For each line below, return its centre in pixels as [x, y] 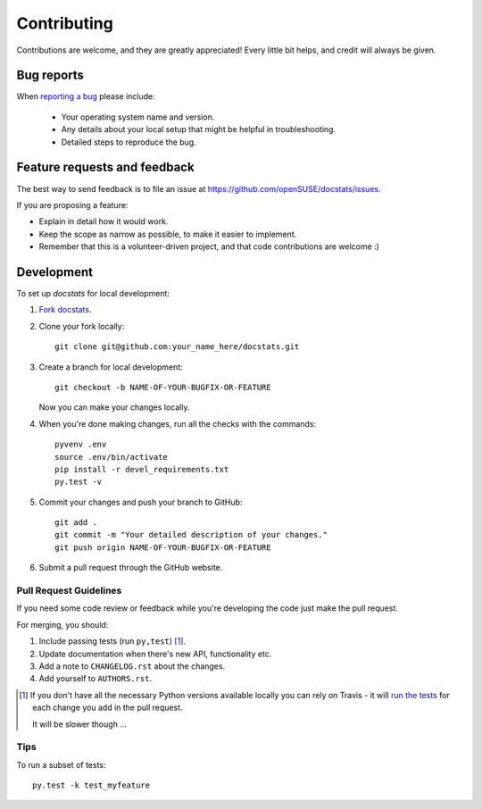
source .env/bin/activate [112, 457]
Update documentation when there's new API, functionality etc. [155, 654]
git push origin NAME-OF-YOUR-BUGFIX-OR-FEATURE [163, 547]
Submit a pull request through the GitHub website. [131, 568]
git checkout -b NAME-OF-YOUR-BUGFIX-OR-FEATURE [163, 387]
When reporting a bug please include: [86, 96]
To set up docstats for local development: [93, 293]
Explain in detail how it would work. [104, 221]
